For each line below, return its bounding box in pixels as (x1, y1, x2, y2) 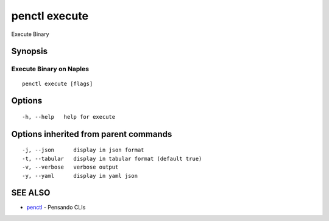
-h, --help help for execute (22, 113, 116, 120)
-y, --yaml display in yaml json (22, 172, 138, 179)
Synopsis (11, 46, 48, 57)
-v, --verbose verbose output (22, 164, 119, 170)
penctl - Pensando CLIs (26, 204, 86, 211)
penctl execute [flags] (22, 80, 93, 87)
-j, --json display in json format (22, 147, 144, 153)
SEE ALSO (11, 188, 51, 198)
